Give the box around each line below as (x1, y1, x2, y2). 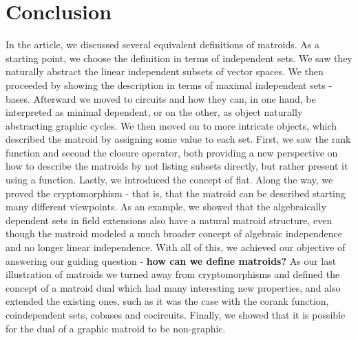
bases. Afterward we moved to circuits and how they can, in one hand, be (6, 91, 316, 106)
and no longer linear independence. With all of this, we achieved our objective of (6, 240, 346, 254)
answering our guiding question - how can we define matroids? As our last (6, 253, 337, 268)
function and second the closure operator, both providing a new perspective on (6, 145, 338, 159)
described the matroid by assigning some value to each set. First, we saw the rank (6, 132, 351, 146)
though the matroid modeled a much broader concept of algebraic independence (6, 226, 343, 241)
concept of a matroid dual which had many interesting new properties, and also (6, 280, 341, 294)
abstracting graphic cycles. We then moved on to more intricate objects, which (6, 118, 337, 132)
